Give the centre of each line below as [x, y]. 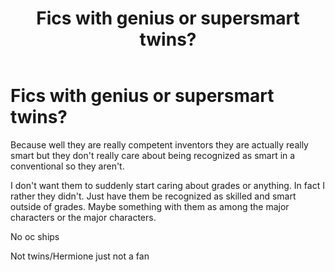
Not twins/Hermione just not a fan [80, 256]
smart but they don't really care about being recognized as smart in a [153, 155]
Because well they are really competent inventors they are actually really [159, 144]
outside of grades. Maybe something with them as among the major [150, 206]
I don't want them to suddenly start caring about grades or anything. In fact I [167, 185]
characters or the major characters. [83, 217]
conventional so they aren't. [67, 166]
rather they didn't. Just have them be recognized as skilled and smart [153, 196]
